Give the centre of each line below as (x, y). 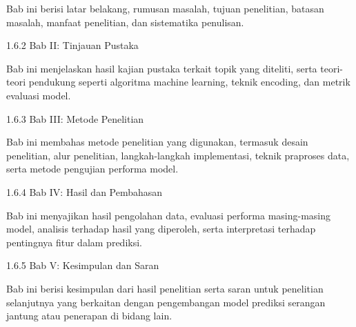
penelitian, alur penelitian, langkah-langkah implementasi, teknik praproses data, (178, 155)
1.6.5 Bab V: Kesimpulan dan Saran (83, 265)
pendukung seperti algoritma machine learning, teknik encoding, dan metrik (189, 82)
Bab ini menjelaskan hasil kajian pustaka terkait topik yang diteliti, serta (162, 68)
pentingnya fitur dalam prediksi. (74, 242)
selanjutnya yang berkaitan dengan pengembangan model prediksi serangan (166, 302)
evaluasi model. (39, 95)
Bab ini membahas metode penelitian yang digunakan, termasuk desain (157, 142)
